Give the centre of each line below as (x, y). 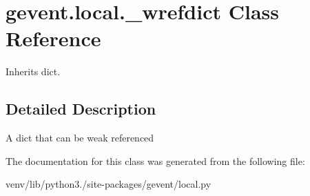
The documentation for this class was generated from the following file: (155, 160)
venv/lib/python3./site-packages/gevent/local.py (108, 184)
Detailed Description (81, 109)
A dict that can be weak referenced (80, 138)
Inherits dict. (33, 71)
